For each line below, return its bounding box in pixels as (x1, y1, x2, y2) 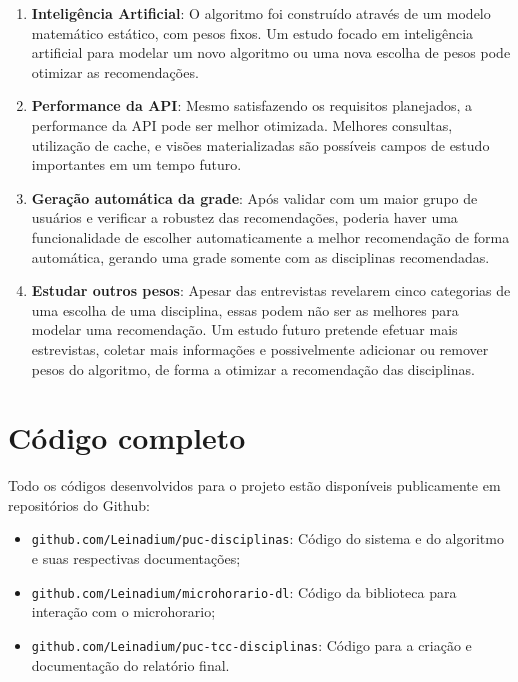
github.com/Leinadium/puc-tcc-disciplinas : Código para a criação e (31, 634, 472, 655)
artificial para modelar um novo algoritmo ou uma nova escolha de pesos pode (31, 42, 511, 63)
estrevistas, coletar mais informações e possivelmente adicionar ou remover (31, 338, 489, 359)
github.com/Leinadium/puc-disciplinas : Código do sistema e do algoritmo (31, 528, 504, 549)
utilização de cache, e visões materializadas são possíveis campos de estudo (31, 134, 490, 155)
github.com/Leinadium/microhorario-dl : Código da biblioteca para (31, 581, 457, 602)
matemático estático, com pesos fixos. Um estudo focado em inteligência (31, 22, 474, 43)
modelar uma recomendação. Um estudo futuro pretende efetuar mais (31, 319, 458, 340)
